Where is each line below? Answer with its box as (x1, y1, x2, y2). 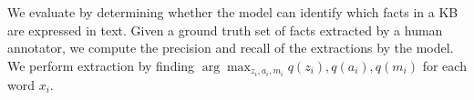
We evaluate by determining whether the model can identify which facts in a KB (7, 3, 459, 21)
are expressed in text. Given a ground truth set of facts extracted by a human (7, 20, 443, 39)
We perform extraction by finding (7, 55, 195, 75)
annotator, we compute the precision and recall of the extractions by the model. (7, 38, 454, 57)
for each (422, 55, 467, 75)
